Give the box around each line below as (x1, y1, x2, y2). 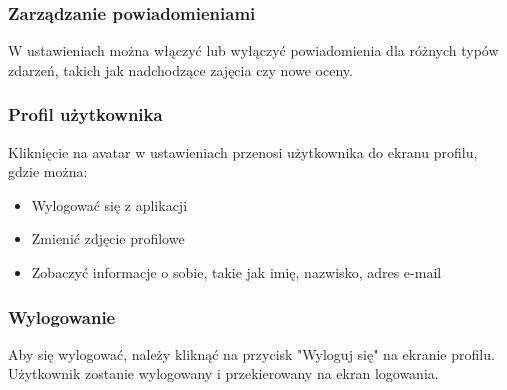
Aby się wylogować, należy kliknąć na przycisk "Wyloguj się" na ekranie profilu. (8, 343, 495, 364)
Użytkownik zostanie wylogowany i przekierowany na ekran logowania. (8, 363, 439, 384)
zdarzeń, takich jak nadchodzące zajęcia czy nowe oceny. (8, 59, 353, 80)
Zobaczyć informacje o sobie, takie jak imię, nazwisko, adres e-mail (31, 262, 442, 282)
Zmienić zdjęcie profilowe (31, 228, 185, 249)
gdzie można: (8, 161, 88, 182)
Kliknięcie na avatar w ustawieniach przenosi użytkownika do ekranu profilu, (8, 141, 478, 162)
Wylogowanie (8, 304, 116, 329)
